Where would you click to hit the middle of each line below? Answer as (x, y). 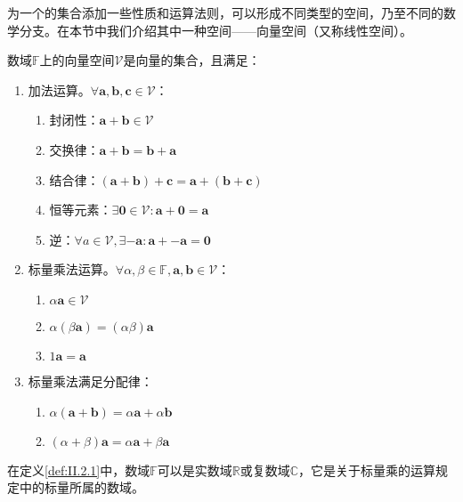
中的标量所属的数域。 (81, 487)
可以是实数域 (195, 470)
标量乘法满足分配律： (90, 381)
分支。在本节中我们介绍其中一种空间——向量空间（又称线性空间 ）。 (215, 30)
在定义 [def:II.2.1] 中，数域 (79, 470)
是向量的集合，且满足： (192, 60)
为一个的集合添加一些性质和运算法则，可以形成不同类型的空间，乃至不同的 (225, 12)
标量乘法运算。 (72, 269)
